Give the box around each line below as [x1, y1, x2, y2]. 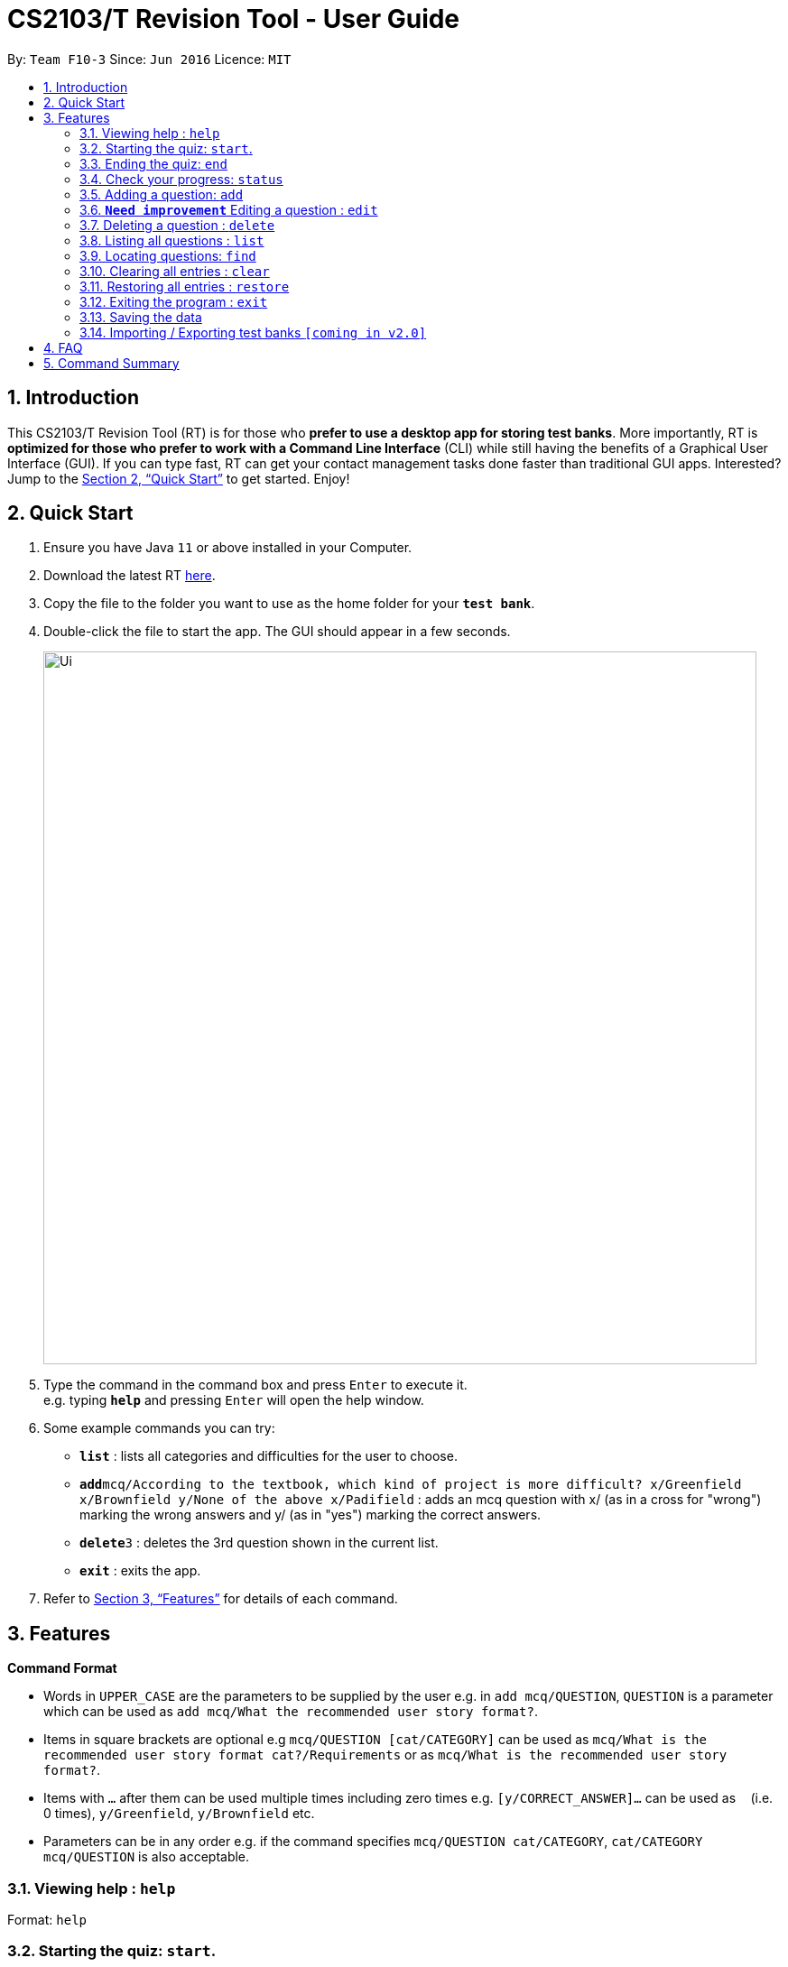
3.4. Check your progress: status [79, 171, 283, 187]
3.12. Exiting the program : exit [79, 293, 268, 309]
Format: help [7, 1912, 87, 1928]
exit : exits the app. [79, 1563, 201, 1579]
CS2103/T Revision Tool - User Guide [7, 4, 460, 34]
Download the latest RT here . [43, 568, 216, 584]
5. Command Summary [43, 355, 180, 371]
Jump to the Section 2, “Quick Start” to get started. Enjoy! [7, 470, 350, 486]
